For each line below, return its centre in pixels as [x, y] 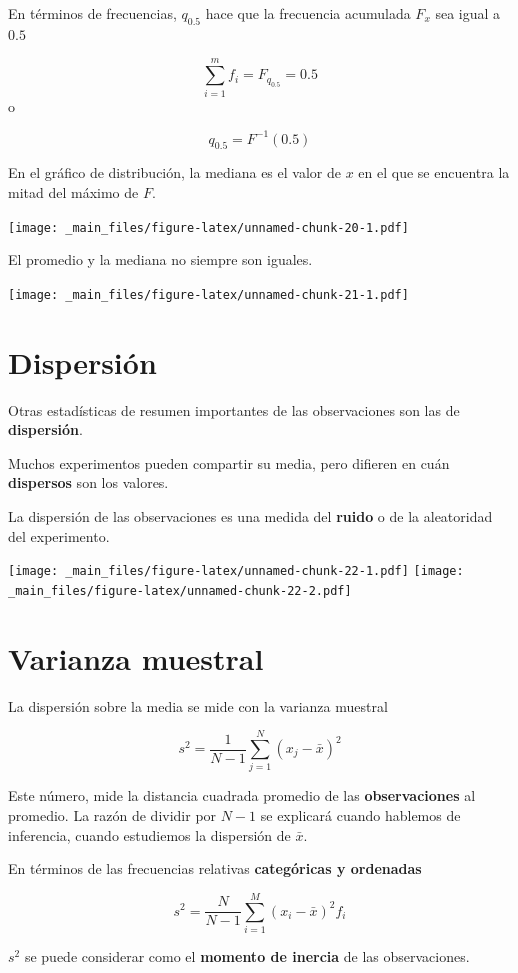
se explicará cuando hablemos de [360, 814]
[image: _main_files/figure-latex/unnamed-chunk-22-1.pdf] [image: [236, 571]
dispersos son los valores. [88, 482]
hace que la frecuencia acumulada [308, 13]
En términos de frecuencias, [92, 13]
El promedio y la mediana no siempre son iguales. [160, 259]
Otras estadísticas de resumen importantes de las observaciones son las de [234, 409]
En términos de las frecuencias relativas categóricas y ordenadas [215, 868]
